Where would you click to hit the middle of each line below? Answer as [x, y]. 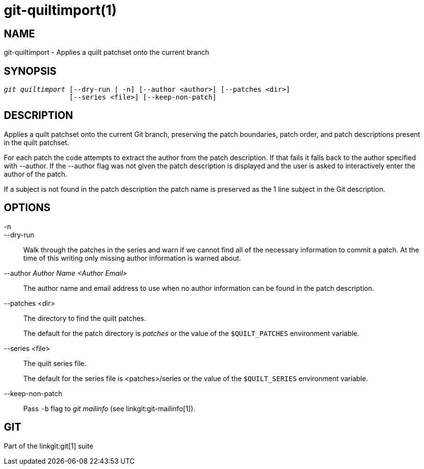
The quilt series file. [55, 363]
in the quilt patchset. [37, 142]
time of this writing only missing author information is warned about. [132, 258]
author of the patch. [36, 174]
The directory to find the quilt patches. [85, 318]
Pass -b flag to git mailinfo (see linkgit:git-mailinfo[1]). [109, 408]
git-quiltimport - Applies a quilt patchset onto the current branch [107, 52]
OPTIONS [27, 208]
